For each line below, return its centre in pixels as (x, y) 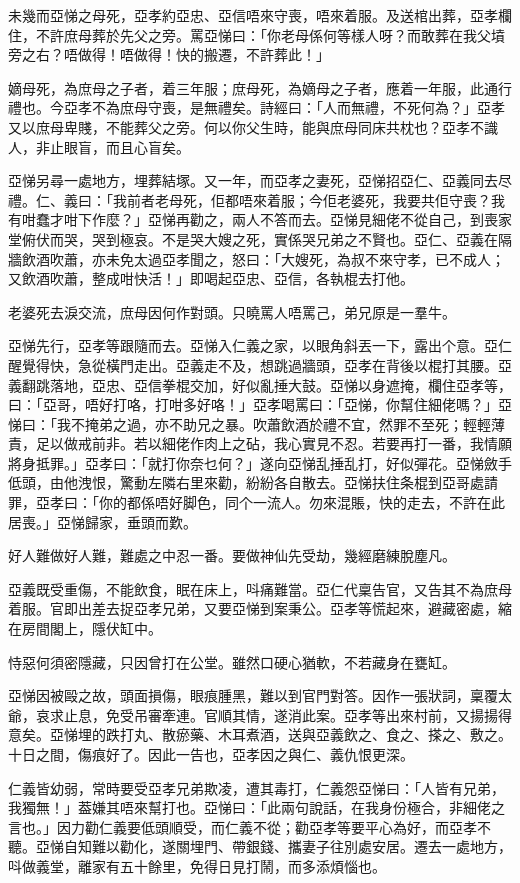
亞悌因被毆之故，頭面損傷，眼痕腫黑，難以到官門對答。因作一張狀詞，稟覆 (253, 695)
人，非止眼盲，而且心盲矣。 (99, 146)
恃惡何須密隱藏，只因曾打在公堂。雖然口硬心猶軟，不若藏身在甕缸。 (232, 661)
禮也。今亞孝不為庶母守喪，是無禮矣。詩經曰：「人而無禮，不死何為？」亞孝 (256, 107)
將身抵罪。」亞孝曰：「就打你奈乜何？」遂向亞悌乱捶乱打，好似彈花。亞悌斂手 (260, 462)
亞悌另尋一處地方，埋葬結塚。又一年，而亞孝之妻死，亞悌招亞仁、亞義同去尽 (260, 180)
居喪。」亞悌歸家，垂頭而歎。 (102, 521)
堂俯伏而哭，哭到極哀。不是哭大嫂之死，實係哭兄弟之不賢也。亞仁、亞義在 (253, 238)
